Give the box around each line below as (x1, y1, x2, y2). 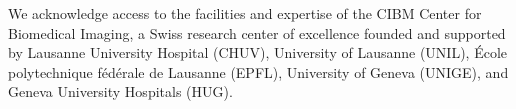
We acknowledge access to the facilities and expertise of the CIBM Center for (8, 3, 482, 23)
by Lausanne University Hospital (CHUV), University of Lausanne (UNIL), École (8, 42, 508, 63)
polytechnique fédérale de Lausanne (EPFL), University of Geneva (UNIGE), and (8, 61, 509, 82)
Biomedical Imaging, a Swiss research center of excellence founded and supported (8, 22, 506, 43)
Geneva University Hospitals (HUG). (8, 81, 233, 102)
